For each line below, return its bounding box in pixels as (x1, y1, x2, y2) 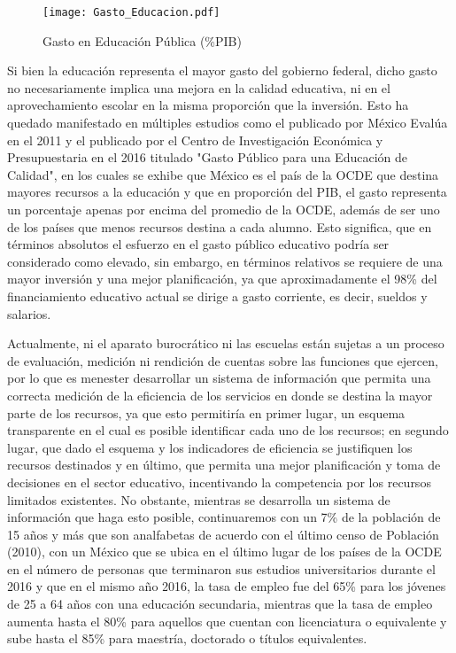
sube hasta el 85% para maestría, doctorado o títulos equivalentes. (7, 629, 367, 648)
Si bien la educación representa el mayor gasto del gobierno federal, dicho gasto (7, 61, 437, 80)
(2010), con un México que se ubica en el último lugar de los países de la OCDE (7, 542, 442, 561)
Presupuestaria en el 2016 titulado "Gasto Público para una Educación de (7, 148, 407, 167)
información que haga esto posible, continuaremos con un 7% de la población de (7, 508, 441, 526)
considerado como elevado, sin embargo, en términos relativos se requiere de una (7, 252, 443, 270)
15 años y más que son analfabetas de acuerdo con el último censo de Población (7, 525, 439, 543)
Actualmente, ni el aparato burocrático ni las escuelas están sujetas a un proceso (7, 334, 444, 353)
